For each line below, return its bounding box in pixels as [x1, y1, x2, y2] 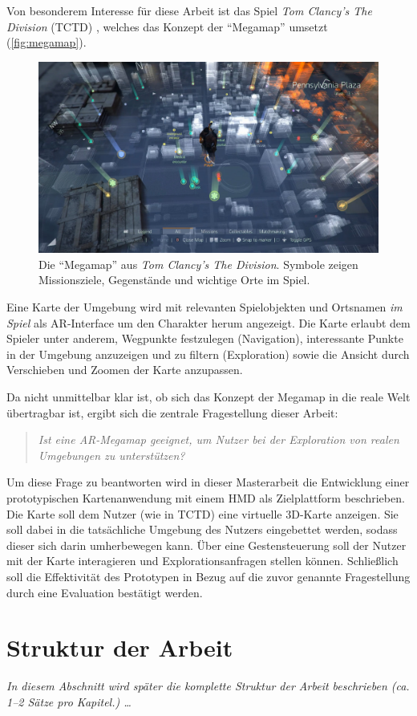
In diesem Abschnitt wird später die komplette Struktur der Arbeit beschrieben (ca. [6, 677, 410, 694]
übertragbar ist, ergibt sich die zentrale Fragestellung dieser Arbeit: [6, 404, 338, 421]
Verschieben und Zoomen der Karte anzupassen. [6, 361, 243, 378]
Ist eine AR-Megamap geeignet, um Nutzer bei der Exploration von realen [38, 431, 399, 448]
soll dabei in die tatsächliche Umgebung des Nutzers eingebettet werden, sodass [6, 521, 398, 538]
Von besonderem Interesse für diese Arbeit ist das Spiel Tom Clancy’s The [6, 2, 372, 18]
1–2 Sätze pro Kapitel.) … [6, 693, 132, 710]
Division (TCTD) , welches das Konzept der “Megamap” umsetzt [6, 18, 328, 35]
